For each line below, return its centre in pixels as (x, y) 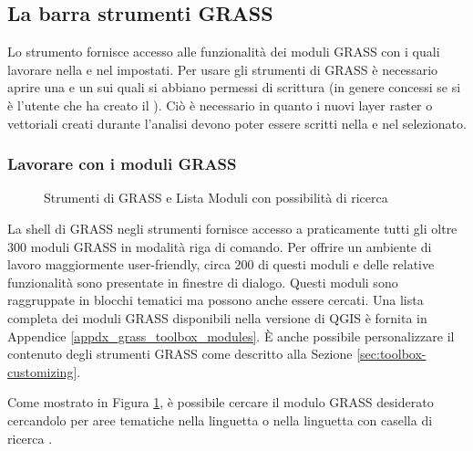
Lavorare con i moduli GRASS (122, 164)
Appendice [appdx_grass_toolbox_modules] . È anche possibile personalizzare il (231, 336)
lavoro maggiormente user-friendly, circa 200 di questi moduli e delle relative (221, 264)
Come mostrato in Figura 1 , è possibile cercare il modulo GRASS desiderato (221, 402)
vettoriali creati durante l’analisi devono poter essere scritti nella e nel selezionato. (237, 123)
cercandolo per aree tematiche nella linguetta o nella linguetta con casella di (220, 420)
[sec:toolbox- (391, 354)
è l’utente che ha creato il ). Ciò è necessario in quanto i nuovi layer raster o (220, 105)
